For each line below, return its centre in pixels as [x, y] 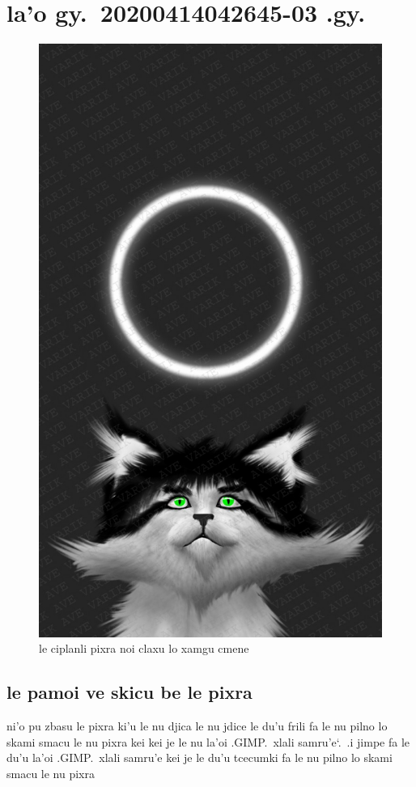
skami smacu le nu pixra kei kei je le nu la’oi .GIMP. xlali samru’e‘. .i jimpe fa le [208, 741]
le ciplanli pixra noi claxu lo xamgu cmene [144, 648]
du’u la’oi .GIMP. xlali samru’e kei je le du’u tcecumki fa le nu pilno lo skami [200, 757]
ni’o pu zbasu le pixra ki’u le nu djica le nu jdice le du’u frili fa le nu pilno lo [197, 725]
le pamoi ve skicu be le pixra [129, 692]
